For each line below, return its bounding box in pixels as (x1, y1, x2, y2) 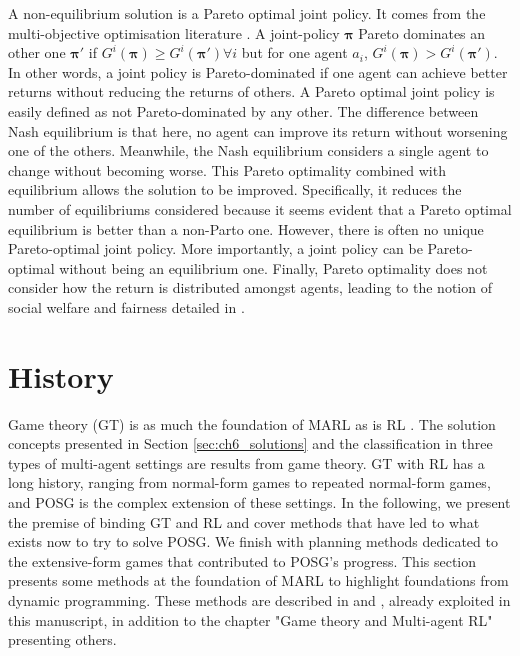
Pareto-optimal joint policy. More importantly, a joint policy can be (8, 238, 423, 259)
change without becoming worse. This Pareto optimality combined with (8, 159, 446, 180)
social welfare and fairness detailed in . (8, 296, 245, 317)
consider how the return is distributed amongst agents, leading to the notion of (8, 277, 492, 298)
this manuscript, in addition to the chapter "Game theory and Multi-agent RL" (8, 609, 493, 630)
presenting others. (8, 629, 117, 650)
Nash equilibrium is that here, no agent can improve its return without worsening (8, 120, 508, 141)
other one (8, 42, 66, 63)
